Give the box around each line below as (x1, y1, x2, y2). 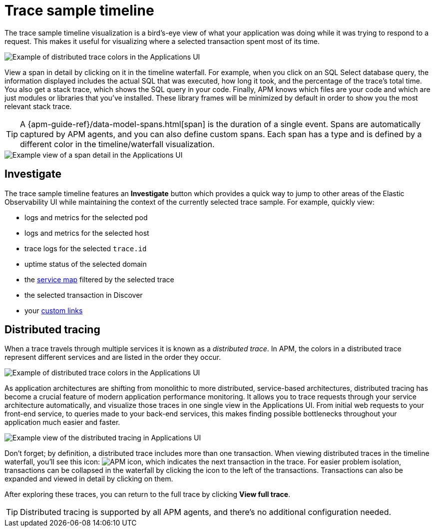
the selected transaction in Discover (24, 290, 143, 299)
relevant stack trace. (4, 102, 72, 111)
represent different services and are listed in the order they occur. (4, 353, 221, 362)
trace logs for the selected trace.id (24, 244, 147, 253)
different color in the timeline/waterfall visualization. (20, 139, 215, 149)
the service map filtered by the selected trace (24, 275, 174, 284)
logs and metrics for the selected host (24, 228, 149, 237)
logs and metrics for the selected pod (24, 213, 148, 222)
